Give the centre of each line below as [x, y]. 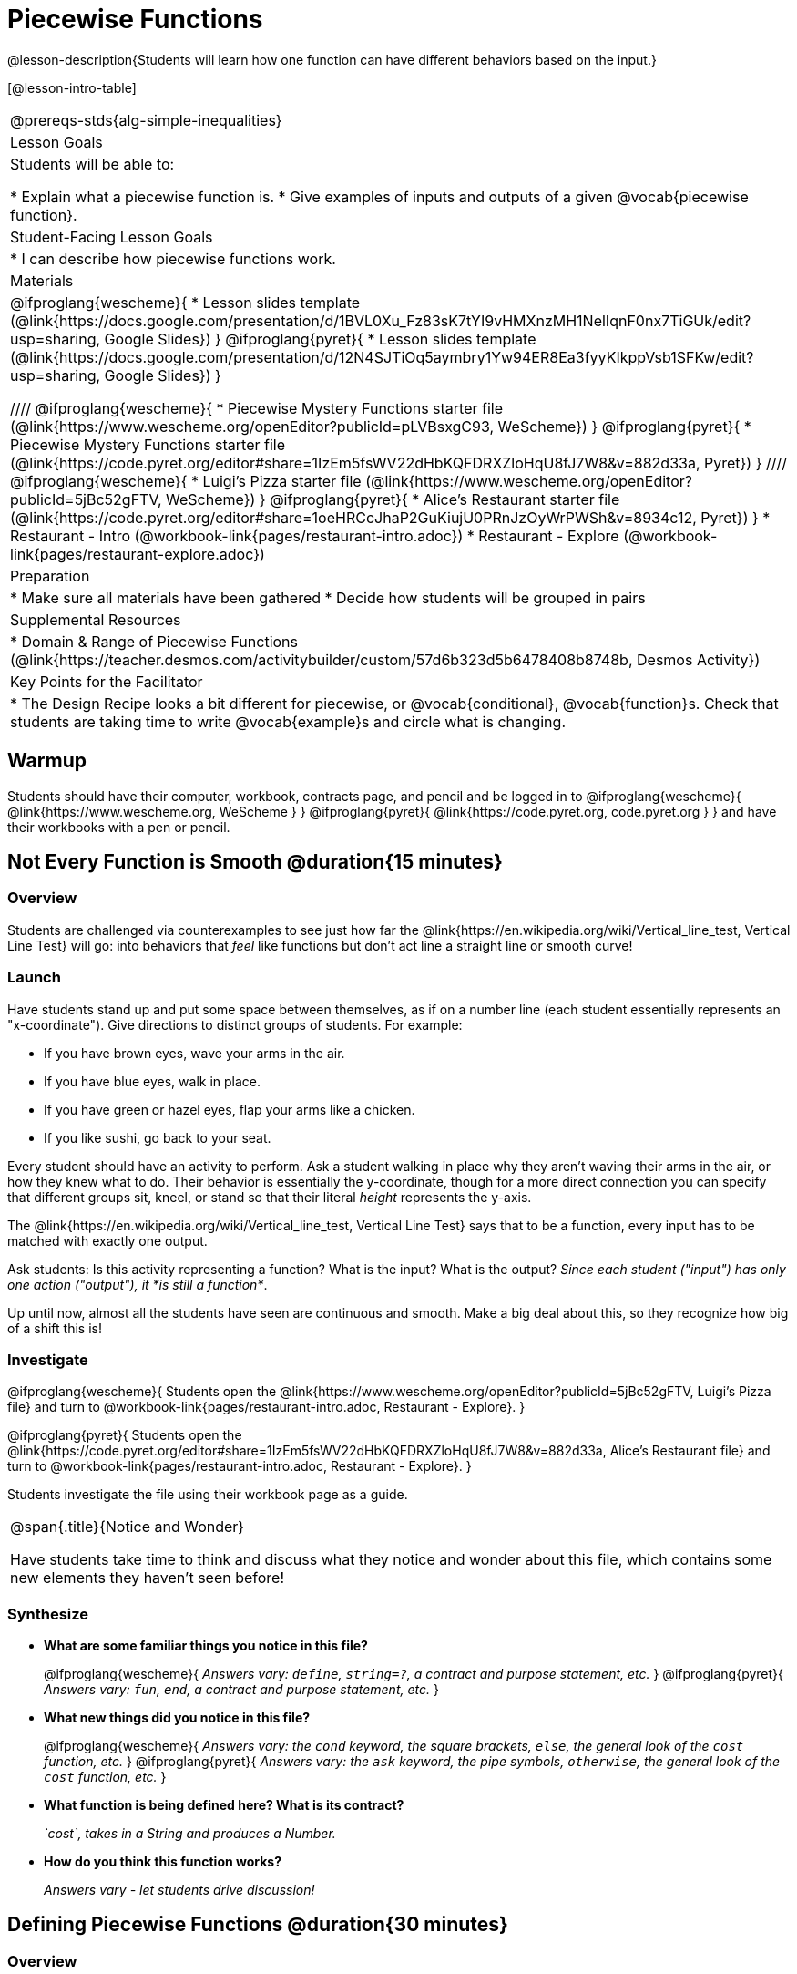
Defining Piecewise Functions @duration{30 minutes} [258, 1925]
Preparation [50, 576]
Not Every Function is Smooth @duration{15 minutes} [255, 862]
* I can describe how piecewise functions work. [173, 258]
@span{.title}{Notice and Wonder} [128, 1527]
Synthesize [48, 1614]
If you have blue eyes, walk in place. [153, 1081]
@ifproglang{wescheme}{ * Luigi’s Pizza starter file [186, 481]
